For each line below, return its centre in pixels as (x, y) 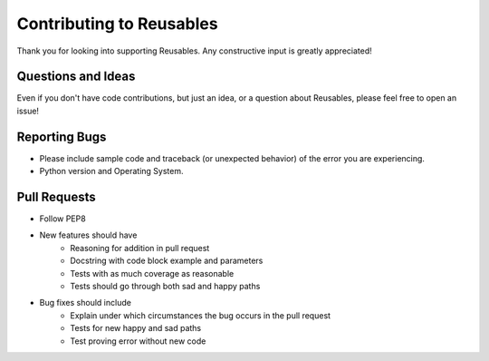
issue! (28, 111)
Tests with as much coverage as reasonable (152, 273)
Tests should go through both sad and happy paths (165, 286)
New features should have (88, 235)
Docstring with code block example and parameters (167, 261)
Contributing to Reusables (117, 24)
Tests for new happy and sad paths (136, 328)
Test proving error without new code (138, 341)
